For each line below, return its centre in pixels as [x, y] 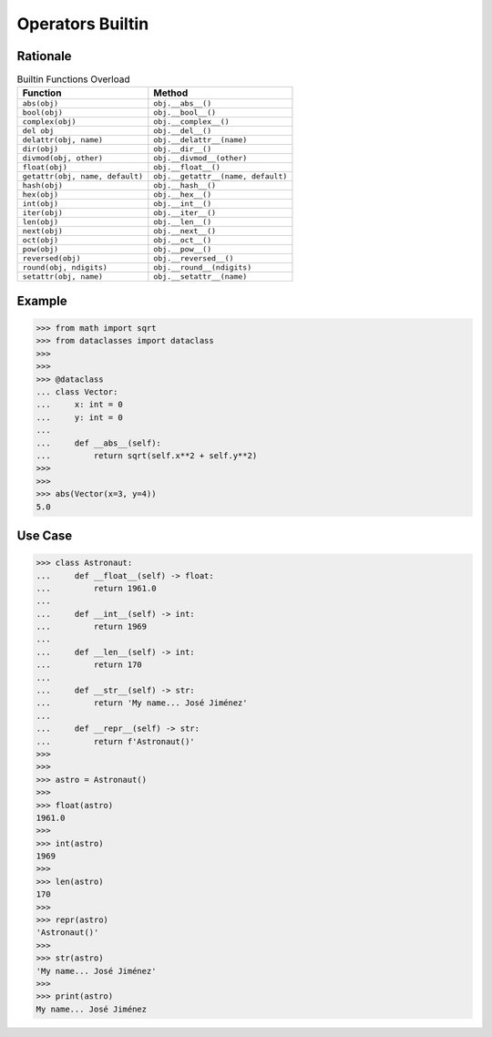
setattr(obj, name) [63, 277]
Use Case [45, 535]
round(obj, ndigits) [65, 267]
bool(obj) [43, 113]
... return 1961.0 [96, 588]
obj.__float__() [187, 167]
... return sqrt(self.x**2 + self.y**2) [147, 455]
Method [171, 93]
